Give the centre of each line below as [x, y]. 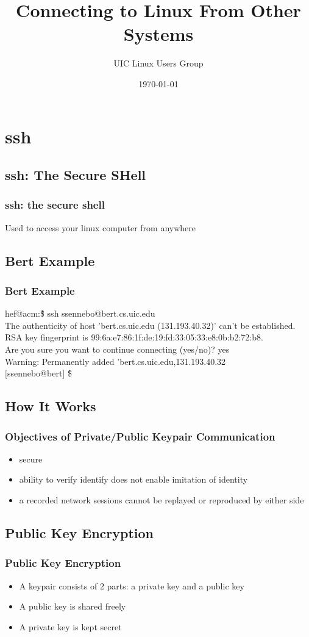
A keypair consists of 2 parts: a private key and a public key [132, 585]
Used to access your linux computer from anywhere [101, 227]
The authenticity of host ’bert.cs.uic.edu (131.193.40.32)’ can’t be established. [150, 325]
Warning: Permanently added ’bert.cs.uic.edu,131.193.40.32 [115, 361]
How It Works [51, 406]
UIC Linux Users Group [158, 63]
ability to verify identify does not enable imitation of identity [133, 479]
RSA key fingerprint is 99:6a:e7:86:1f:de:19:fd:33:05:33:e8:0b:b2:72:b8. [134, 337]
